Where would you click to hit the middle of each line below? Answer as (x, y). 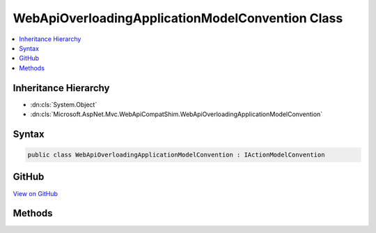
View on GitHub (36, 193)
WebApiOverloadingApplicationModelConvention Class (178, 18)
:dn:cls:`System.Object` (64, 104)
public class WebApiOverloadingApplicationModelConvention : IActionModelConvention (176, 155)
